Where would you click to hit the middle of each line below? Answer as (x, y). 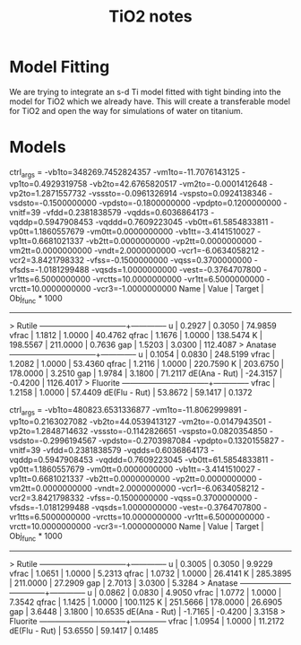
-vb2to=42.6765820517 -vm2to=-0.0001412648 (178, 183)
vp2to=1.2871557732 (48, 193)
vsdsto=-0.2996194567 (53, 440)
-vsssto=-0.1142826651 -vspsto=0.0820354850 (179, 431)
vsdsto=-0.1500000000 (53, 203)
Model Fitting (60, 67)
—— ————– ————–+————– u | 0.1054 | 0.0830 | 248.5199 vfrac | (142, 354)
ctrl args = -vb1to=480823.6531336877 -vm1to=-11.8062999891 (125, 411)
